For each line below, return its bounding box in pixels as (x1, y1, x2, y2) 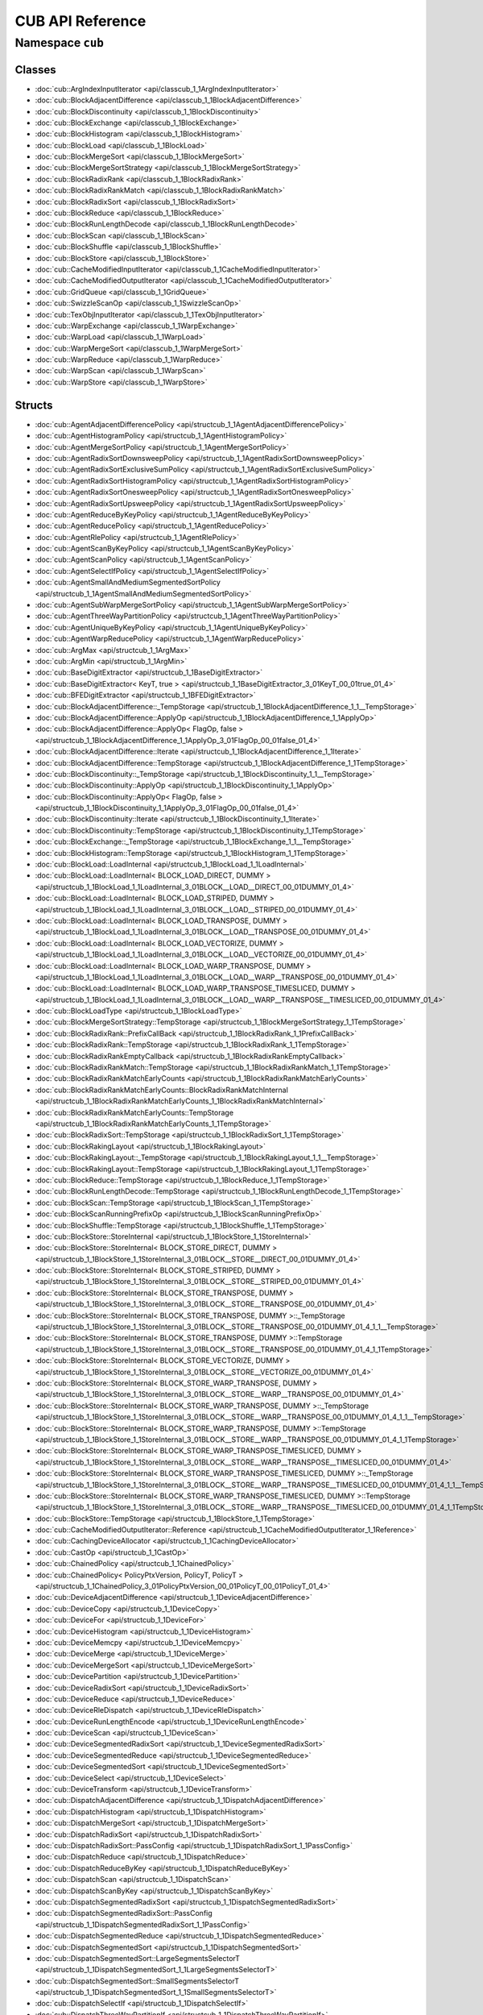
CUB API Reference (14, 12, 147, 30)
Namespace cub (14, 35, 104, 50)
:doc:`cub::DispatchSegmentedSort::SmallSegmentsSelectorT (35, 1976, 239, 1986)
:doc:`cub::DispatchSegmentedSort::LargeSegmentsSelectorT (35, 1953, 241, 1963)
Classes (14, 63, 56, 77)
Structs (14, 398, 53, 412)
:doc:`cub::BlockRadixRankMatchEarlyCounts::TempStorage (35, 1107, 233, 1117)
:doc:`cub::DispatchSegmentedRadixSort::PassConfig (35, 1909, 213, 1918)
